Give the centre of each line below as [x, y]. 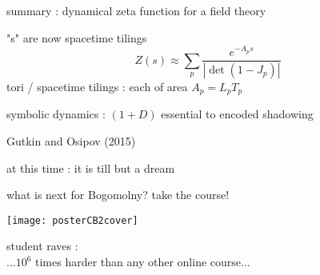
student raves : [42, 246]
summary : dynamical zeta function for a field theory [136, 10]
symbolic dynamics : [56, 114]
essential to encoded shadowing [237, 114]
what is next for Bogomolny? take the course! [118, 195]
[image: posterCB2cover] [72, 220]
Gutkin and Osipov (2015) [71, 141]
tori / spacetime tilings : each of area [97, 86]
